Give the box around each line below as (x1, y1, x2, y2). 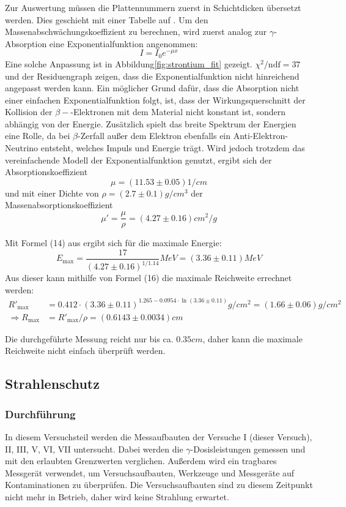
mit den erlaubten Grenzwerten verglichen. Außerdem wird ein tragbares (5, 454, 277, 467)
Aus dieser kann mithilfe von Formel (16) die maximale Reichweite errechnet (5, 271, 292, 284)
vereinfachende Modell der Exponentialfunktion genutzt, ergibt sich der (5, 153, 272, 166)
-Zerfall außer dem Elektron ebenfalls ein (77, 129, 231, 142)
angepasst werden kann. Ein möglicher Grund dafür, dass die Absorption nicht (5, 81, 300, 94)
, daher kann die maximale (202, 332, 303, 345)
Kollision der (5, 105, 53, 118)
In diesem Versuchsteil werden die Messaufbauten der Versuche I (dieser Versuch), (5, 430, 312, 443)
